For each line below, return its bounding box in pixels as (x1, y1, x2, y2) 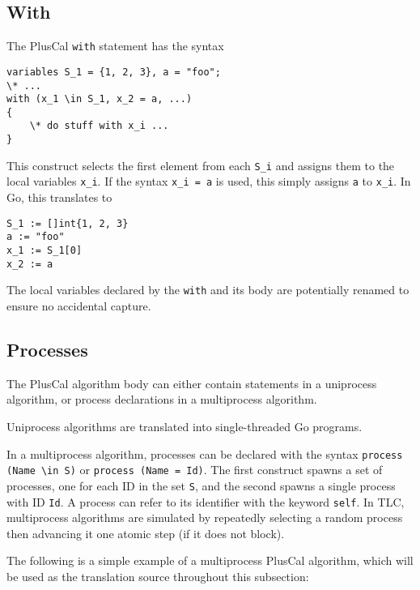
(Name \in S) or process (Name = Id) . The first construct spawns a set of (6, 461, 383, 478)
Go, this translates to (6, 189, 112, 206)
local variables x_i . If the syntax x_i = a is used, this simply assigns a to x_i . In (6, 173, 411, 190)
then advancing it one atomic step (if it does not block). (6, 524, 285, 541)
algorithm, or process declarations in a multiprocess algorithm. (6, 391, 317, 408)
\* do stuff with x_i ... (29, 120, 169, 132)
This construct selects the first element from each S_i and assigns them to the (6, 156, 395, 173)
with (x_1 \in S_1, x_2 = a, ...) (6, 93, 193, 105)
